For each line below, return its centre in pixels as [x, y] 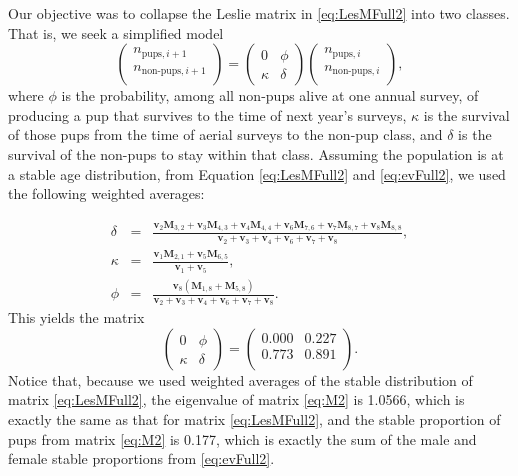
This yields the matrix [76, 317]
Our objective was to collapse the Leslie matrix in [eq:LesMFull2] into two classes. [259, 13]
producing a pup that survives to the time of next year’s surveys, [207, 114]
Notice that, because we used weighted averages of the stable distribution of [240, 379]
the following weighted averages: [106, 193]
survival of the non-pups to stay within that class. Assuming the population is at [256, 153]
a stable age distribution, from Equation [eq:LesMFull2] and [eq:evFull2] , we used [257, 173]
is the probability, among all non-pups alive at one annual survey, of [270, 95]
